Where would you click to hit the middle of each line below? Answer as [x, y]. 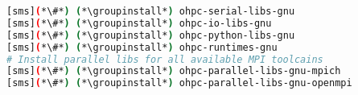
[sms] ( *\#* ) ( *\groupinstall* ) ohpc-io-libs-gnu [139, 23]
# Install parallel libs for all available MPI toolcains [165, 59]
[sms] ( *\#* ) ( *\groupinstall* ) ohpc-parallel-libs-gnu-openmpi [179, 83]
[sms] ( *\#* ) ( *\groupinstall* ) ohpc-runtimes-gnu [142, 47]
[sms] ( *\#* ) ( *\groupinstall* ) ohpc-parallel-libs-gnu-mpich [174, 71]
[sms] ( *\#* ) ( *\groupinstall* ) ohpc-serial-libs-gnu [151, 11]
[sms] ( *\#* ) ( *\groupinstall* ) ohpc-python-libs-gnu [151, 35]
